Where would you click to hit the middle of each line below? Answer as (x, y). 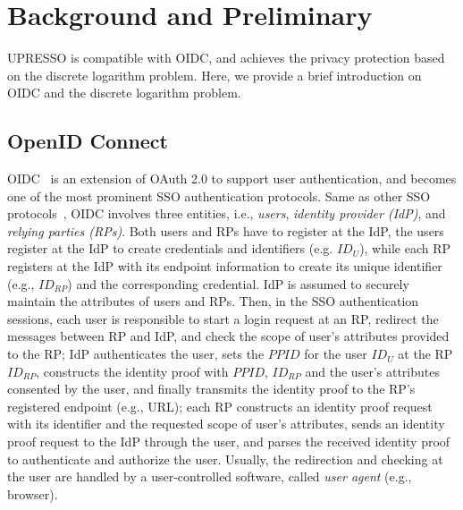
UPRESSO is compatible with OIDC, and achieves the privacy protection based (226, 58)
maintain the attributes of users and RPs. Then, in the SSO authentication (213, 301)
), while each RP (405, 248)
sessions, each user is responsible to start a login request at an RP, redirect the (223, 318)
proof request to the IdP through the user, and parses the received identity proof (229, 442)
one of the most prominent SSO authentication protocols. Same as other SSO (219, 195)
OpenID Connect (88, 141)
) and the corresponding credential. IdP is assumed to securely (238, 283)
